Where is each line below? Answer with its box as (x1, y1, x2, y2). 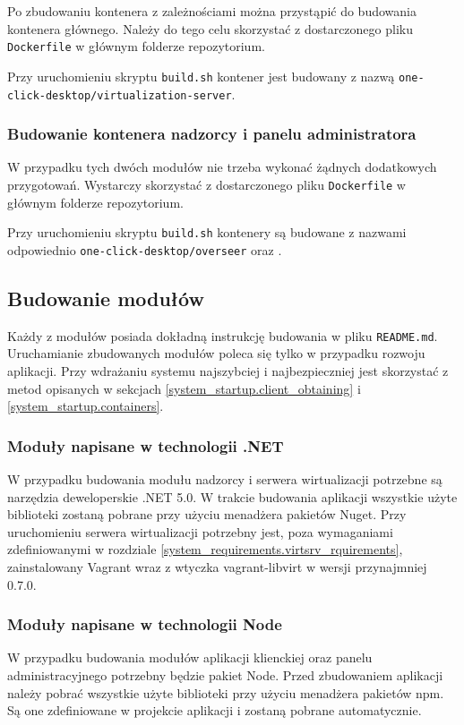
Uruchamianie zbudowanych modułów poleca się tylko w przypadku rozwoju (7, 344, 425, 362)
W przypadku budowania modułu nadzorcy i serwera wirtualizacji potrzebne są (7, 469, 443, 488)
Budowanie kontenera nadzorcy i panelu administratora (7, 123, 417, 145)
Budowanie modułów (7, 284, 204, 311)
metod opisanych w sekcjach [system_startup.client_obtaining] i (7, 379, 361, 397)
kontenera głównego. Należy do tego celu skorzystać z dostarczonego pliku (7, 19, 413, 38)
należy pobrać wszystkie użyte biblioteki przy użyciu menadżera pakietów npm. (7, 683, 444, 702)
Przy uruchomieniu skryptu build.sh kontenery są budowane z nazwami (7, 223, 407, 242)
